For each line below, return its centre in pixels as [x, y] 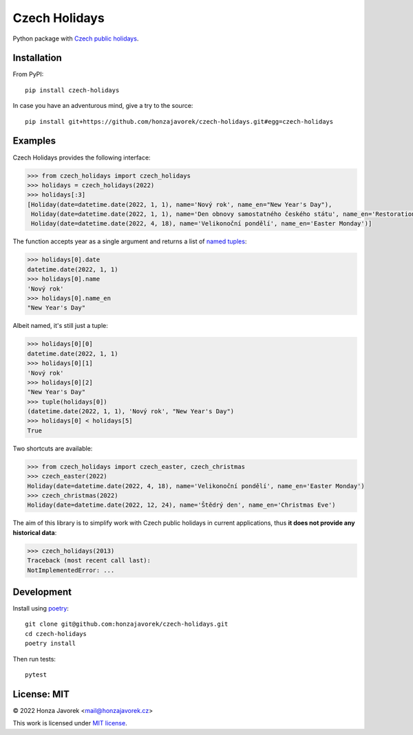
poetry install [51, 644]
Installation [37, 58]
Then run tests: [34, 659]
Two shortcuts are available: [53, 448]
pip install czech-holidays [72, 90]
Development [42, 592]
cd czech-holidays [56, 634]
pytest [36, 675]
